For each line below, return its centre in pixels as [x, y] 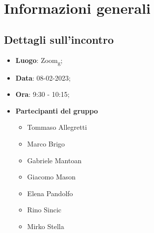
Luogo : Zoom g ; [39, 60]
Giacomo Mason [51, 177]
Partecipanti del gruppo [57, 110]
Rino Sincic [44, 210]
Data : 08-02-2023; [43, 77]
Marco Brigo [46, 144]
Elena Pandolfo [50, 193]
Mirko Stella [46, 226]
